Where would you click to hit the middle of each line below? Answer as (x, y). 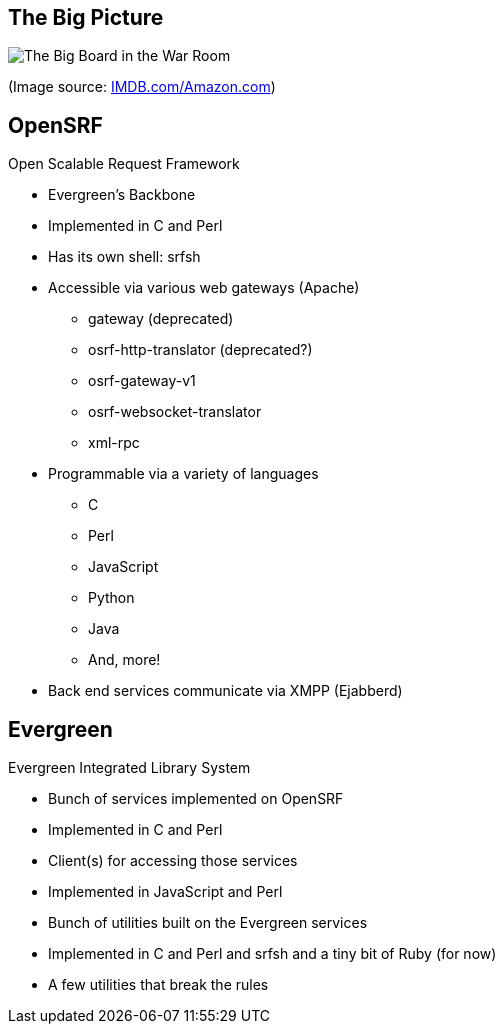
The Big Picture (86, 17)
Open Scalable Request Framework (124, 164)
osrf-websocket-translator (175, 412)
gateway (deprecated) (161, 319)
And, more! (124, 660)
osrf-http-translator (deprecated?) (200, 350)
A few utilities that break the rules (158, 985)
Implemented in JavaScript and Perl (165, 892)
